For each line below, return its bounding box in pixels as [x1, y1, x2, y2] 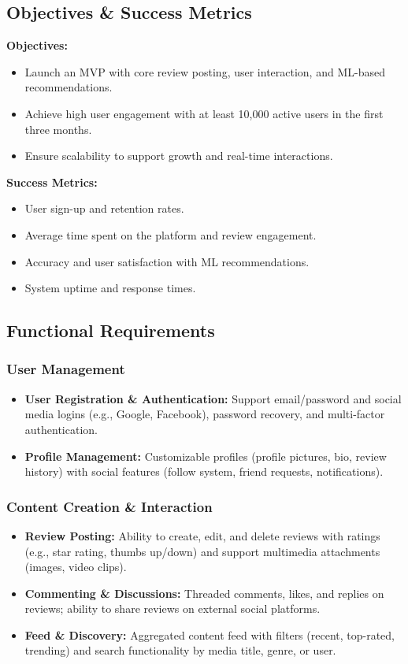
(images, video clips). [24, 558, 127, 575]
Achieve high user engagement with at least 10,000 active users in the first [24, 105, 384, 121]
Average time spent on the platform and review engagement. [24, 226, 317, 243]
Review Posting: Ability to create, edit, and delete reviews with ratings [24, 527, 380, 543]
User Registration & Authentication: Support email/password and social [24, 390, 402, 406]
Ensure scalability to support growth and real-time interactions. [24, 147, 333, 164]
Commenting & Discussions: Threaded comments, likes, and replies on [24, 584, 384, 601]
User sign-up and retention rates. [24, 200, 184, 217]
